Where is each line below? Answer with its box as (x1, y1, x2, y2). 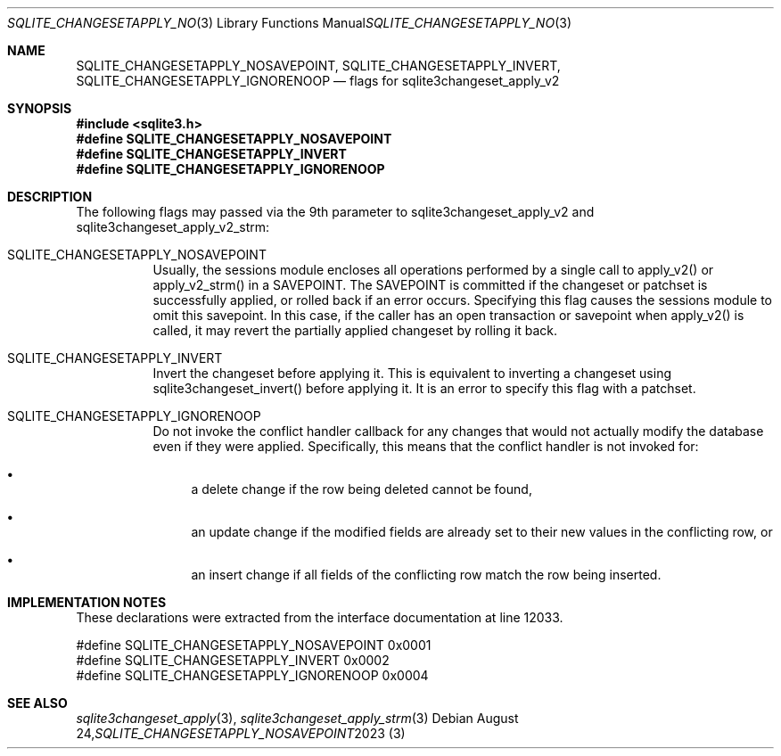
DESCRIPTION (7, 189, 93, 204)
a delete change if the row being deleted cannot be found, (191, 481, 532, 497)
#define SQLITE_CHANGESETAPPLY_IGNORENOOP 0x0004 (76, 668, 429, 683)
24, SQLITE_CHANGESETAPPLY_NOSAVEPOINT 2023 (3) (76, 726, 406, 741)
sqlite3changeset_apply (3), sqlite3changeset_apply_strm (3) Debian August (76, 711, 519, 726)
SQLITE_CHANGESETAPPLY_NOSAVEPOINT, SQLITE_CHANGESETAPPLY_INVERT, (76, 58, 561, 73)
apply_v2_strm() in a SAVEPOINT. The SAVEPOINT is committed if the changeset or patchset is (152, 277, 708, 292)
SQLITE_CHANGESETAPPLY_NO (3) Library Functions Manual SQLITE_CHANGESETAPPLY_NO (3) (7, 15, 571, 30)
